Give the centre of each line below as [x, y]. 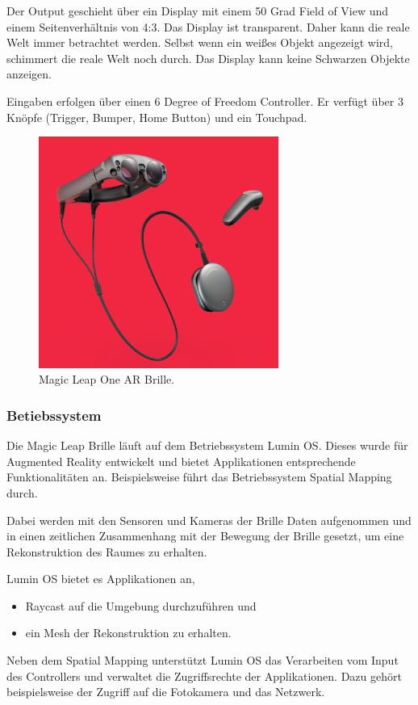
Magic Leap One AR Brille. [107, 379]
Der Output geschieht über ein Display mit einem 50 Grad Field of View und [198, 10]
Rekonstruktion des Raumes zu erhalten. [107, 551]
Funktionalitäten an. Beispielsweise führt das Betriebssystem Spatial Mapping [199, 477]
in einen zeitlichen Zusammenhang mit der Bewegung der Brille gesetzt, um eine [205, 536]
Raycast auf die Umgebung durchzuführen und [141, 605]
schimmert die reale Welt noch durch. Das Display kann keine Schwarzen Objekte [208, 58]
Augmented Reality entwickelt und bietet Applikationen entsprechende [181, 461]
